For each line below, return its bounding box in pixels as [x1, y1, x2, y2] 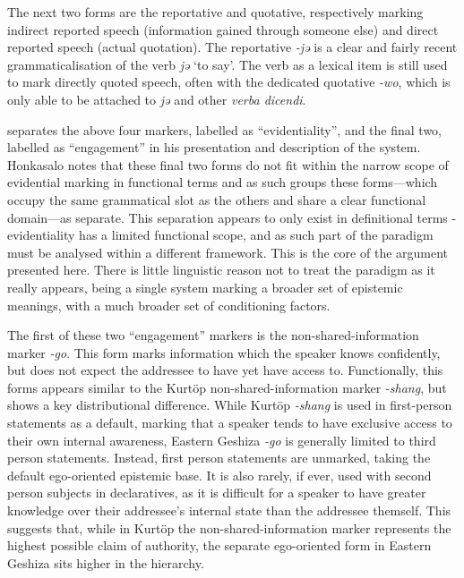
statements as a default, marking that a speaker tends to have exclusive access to [7, 413, 452, 432]
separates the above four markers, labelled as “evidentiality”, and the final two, [7, 120, 443, 139]
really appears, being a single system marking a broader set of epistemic [7, 277, 403, 296]
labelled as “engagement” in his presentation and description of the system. [7, 138, 421, 157]
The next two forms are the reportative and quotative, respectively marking [7, 3, 424, 21]
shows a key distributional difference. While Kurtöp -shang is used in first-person [7, 395, 452, 414]
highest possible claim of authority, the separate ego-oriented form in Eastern [7, 536, 432, 555]
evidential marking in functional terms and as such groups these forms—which [7, 173, 438, 191]
